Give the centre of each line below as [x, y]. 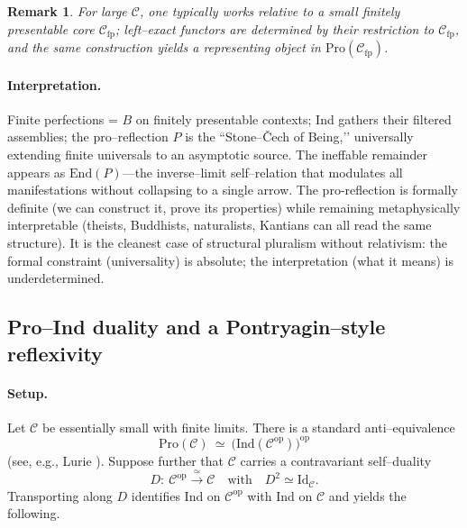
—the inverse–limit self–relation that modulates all [262, 172]
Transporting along [60, 495]
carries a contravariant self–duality [336, 460]
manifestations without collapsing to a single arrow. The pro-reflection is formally [233, 190]
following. [34, 513]
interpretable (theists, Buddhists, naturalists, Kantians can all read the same [220, 225]
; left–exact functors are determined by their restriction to [275, 28]
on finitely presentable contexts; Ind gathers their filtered [293, 118]
